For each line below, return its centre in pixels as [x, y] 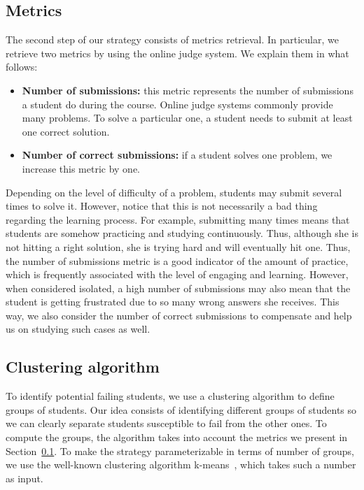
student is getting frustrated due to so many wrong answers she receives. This [173, 302]
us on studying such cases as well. [78, 329]
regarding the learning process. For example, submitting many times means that [178, 219]
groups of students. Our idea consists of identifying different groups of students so [181, 409]
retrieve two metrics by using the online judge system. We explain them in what [177, 53]
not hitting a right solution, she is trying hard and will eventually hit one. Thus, [178, 246]
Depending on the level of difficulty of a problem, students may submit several [174, 192]
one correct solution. [66, 131]
